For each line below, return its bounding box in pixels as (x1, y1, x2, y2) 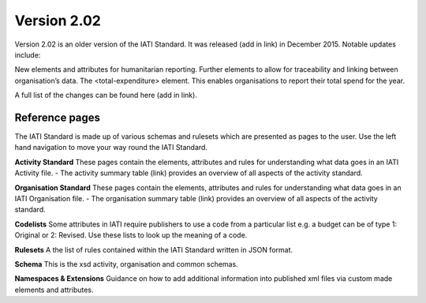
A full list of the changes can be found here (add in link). (14, 91, 197, 100)
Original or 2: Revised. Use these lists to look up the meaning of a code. (14, 230, 248, 240)
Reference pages (14, 110, 101, 124)
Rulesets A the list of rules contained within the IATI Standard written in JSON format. (14, 245, 293, 254)
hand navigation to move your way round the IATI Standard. (14, 143, 208, 152)
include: (14, 50, 41, 59)
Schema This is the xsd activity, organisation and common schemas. (14, 259, 238, 268)
